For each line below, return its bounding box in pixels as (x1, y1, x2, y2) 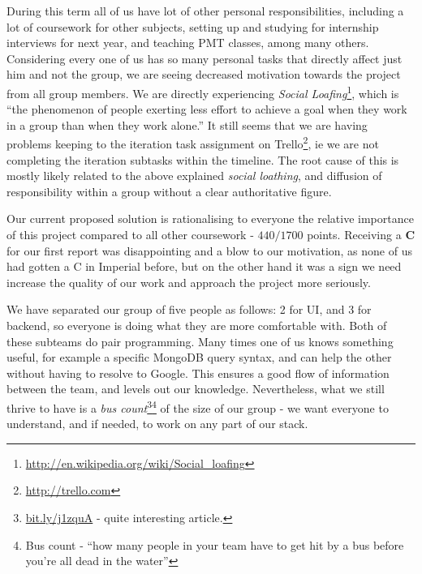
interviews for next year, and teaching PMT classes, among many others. (6, 34, 369, 51)
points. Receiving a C (307, 226, 416, 243)
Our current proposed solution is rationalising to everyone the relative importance (6, 210, 414, 227)
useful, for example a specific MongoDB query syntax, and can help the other (6, 349, 392, 366)
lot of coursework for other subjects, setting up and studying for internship (6, 18, 379, 35)
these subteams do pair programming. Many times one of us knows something (6, 332, 394, 349)
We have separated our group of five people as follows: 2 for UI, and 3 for (6, 301, 372, 318)
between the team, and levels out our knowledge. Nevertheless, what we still (6, 380, 385, 397)
